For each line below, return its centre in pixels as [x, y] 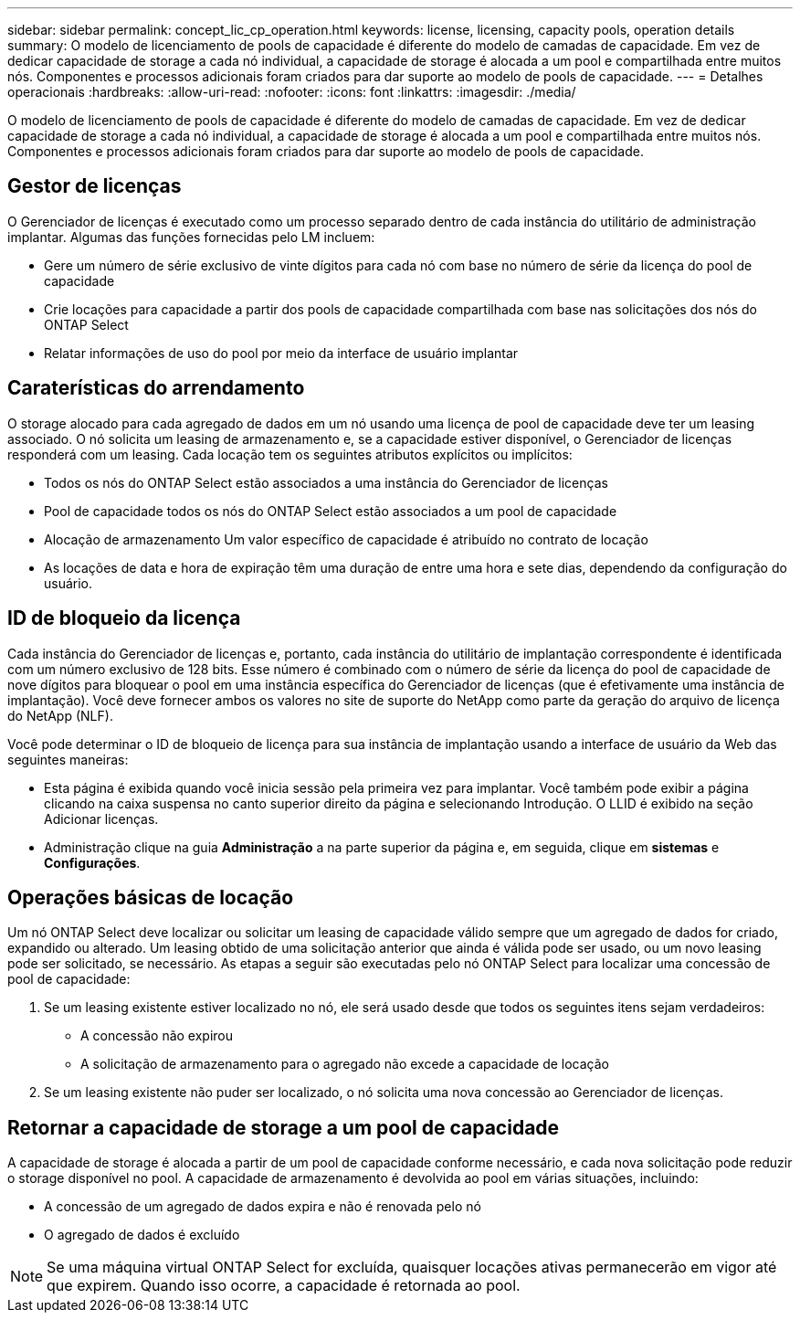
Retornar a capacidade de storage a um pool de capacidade [284, 1127]
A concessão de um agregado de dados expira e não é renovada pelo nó [263, 1207]
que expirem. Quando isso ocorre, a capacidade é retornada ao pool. [284, 1286]
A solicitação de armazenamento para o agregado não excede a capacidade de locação [345, 1064]
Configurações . [92, 862]
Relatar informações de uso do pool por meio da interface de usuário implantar [281, 353]
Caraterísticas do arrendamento [156, 388]
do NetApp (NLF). [60, 715]
